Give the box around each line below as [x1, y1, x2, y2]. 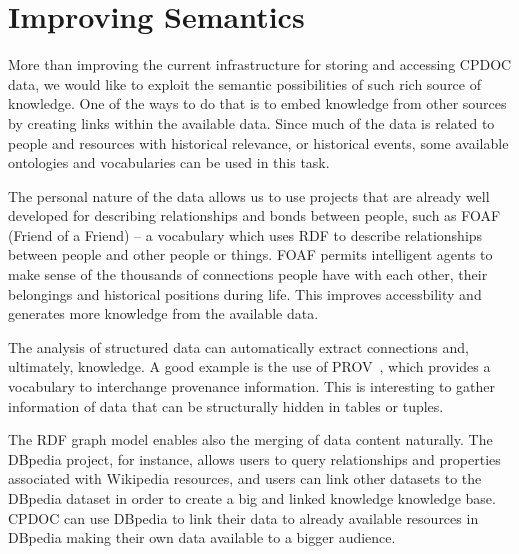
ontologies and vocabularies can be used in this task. [8, 152, 330, 173]
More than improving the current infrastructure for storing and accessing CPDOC [8, 54, 512, 75]
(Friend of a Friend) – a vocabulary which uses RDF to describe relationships [8, 224, 483, 245]
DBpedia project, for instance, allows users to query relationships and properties [8, 448, 501, 469]
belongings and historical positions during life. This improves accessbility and [8, 283, 482, 304]
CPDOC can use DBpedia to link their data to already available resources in [8, 507, 479, 528]
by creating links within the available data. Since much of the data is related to [8, 112, 495, 133]
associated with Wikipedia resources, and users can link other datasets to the [8, 468, 482, 489]
